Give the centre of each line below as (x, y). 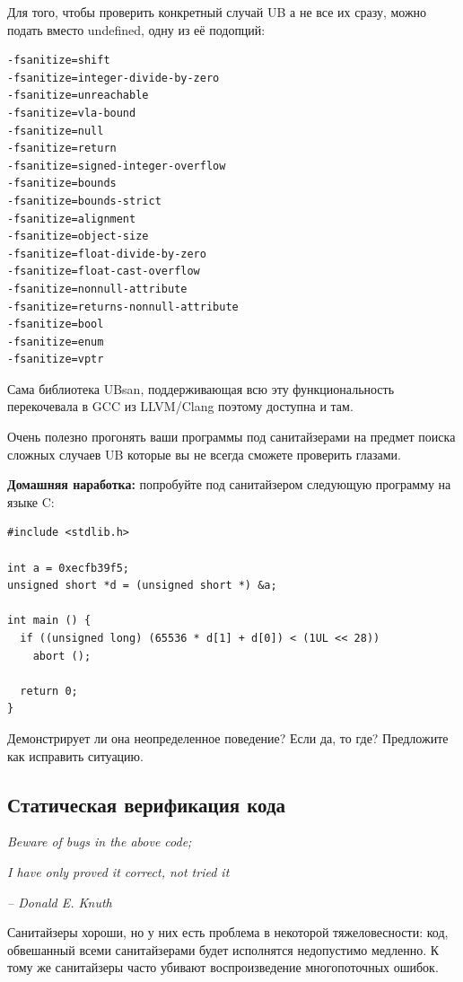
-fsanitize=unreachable (78, 96)
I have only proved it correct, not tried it (118, 871)
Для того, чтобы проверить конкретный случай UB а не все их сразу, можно (217, 12)
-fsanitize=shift (59, 61)
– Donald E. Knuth (60, 902)
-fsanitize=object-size (78, 237)
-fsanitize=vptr (56, 359)
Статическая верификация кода (147, 804)
